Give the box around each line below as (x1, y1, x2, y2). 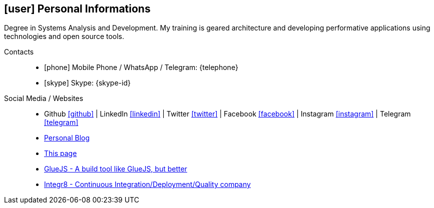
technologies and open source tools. (4, 32, 125, 41)
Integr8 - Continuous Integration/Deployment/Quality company (44, 180, 251, 189)
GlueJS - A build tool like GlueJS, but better (44, 164, 187, 173)
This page (44, 149, 77, 158)
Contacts (4, 47, 34, 56)
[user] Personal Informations (4, 2, 151, 15)
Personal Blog (44, 133, 90, 142)
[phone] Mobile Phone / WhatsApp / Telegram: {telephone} (44, 63, 238, 72)
